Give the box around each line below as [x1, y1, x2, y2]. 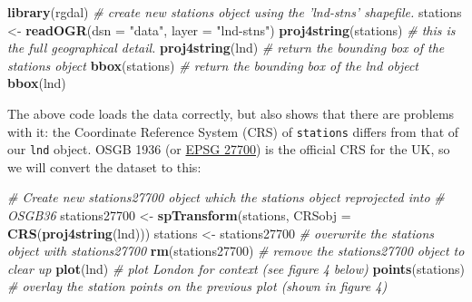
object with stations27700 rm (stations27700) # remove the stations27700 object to [7, 241, 465, 260]
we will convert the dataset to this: [7, 157, 202, 176]
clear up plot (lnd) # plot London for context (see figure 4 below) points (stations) [7, 258, 465, 278]
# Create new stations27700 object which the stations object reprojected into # [7, 188, 445, 207]
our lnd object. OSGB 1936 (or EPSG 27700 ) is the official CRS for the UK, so [7, 140, 450, 159]
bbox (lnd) [7, 73, 66, 93]
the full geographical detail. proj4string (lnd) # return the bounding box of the [7, 38, 445, 57]
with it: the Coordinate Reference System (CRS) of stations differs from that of [7, 122, 459, 141]
